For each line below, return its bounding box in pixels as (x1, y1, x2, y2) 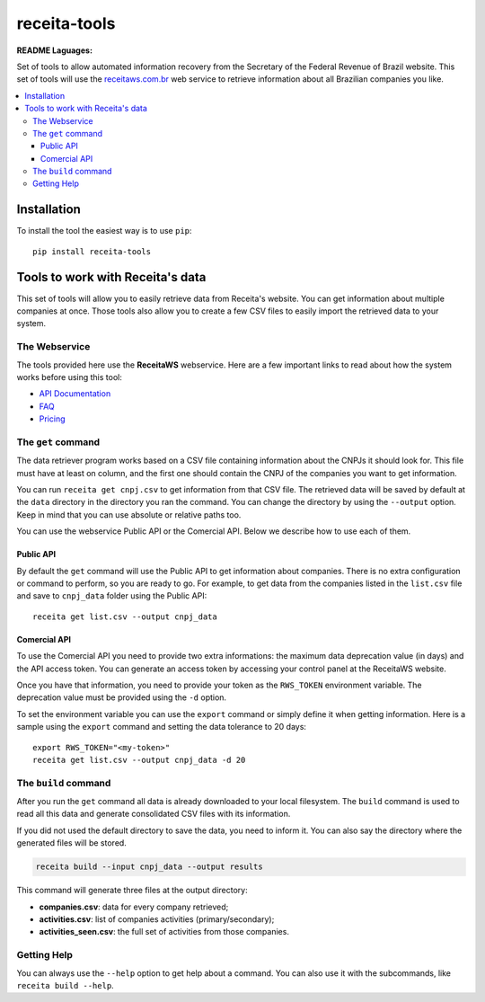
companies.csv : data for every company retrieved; (39, 901, 229, 912)
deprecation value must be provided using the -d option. (16, 692, 227, 703)
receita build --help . (16, 980, 114, 990)
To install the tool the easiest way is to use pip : (16, 226, 192, 236)
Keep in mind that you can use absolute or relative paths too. (16, 509, 242, 520)
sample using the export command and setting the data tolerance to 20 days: (16, 722, 307, 732)
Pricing (39, 413, 66, 424)
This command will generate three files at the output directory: (16, 885, 248, 896)
